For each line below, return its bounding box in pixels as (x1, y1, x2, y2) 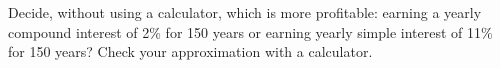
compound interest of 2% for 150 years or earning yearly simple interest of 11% (8, 21, 493, 42)
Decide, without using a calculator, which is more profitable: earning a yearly (8, 2, 482, 22)
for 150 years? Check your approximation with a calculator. (8, 41, 373, 62)
